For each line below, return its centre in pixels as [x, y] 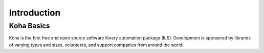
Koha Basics [30, 26]
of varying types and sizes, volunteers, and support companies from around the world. [96, 45]
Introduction [35, 13]
